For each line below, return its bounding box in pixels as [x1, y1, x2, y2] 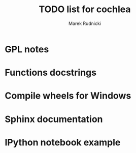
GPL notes [5, 43, 49, 55]
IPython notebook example [5, 136, 121, 148]
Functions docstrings [5, 67, 97, 78]
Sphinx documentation [5, 113, 103, 125]
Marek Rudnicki [69, 20, 101, 26]
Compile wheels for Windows [5, 90, 131, 102]
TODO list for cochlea [39, 4, 131, 15]
